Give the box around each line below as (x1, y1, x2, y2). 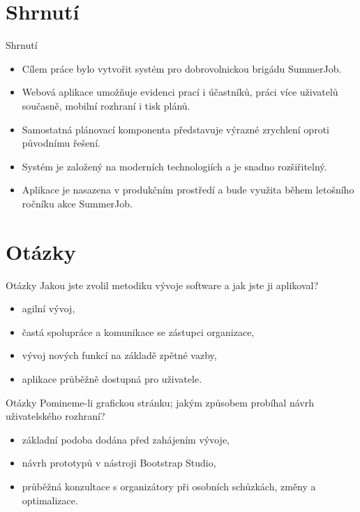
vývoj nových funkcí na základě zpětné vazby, (22, 348, 217, 363)
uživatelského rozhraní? (6, 409, 105, 423)
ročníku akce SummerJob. (22, 196, 133, 210)
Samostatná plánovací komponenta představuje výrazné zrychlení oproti (22, 122, 329, 136)
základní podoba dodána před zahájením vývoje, (22, 432, 230, 446)
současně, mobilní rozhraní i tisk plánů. (22, 98, 190, 112)
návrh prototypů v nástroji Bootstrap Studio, (22, 455, 216, 470)
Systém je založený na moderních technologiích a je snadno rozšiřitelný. (22, 159, 327, 173)
